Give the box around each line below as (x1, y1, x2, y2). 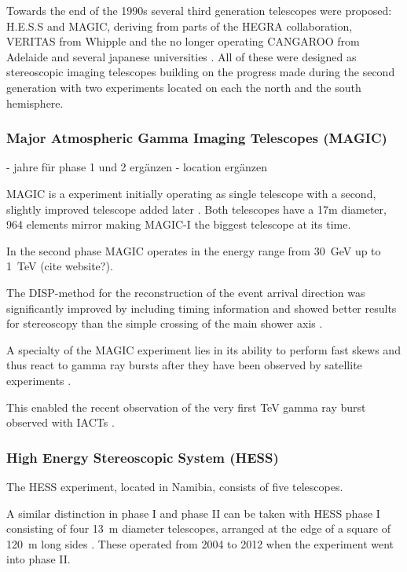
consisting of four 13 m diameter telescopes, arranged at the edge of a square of (6, 520, 390, 537)
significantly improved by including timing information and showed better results (6, 299, 397, 316)
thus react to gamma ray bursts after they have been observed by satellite (6, 357, 362, 373)
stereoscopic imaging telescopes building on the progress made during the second (6, 64, 395, 80)
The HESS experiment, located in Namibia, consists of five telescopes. (6, 478, 343, 494)
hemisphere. (6, 94, 64, 111)
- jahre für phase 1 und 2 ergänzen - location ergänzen (6, 159, 267, 175)
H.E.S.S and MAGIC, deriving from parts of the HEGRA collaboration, (6, 17, 353, 34)
